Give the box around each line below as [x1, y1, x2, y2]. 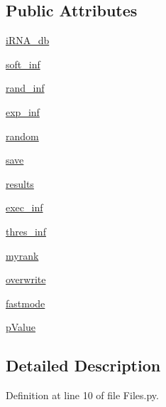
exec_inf [6, 200, 43, 215]
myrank [6, 248, 39, 263]
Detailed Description [6, 354, 161, 376]
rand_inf [6, 80, 45, 95]
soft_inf [6, 56, 40, 71]
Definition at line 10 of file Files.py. [6, 388, 159, 403]
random [6, 128, 39, 143]
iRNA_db [6, 33, 50, 48]
